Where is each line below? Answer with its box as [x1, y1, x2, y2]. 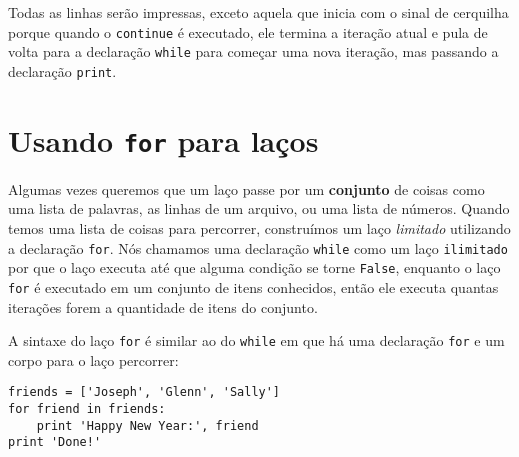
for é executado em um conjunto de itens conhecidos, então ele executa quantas [8, 276, 499, 297]
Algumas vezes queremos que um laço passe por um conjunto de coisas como [8, 178, 485, 199]
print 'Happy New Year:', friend [36, 418, 259, 433]
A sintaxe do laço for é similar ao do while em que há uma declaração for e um [8, 330, 505, 351]
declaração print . [8, 60, 117, 81]
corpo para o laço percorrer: [8, 349, 179, 370]
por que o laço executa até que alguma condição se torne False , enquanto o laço [8, 257, 501, 278]
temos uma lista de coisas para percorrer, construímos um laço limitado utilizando [8, 218, 511, 238]
